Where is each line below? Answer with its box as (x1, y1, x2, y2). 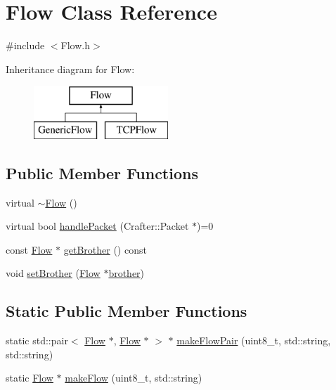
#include (6, 38, 45, 53)
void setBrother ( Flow (6, 266, 101, 280)
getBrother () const (63, 242, 147, 256)
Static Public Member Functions (6, 300, 247, 322)
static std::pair (6, 333, 68, 348)
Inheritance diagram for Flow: (6, 61, 135, 76)
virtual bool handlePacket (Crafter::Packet (6, 219, 189, 233)
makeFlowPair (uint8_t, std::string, (176, 333, 331, 348)
